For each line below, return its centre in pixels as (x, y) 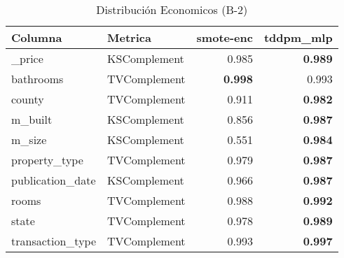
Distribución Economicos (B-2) (172, 9)
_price (27, 58)
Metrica (129, 37)
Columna (37, 37)
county (28, 99)
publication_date (54, 180)
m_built (32, 119)
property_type (47, 160)
